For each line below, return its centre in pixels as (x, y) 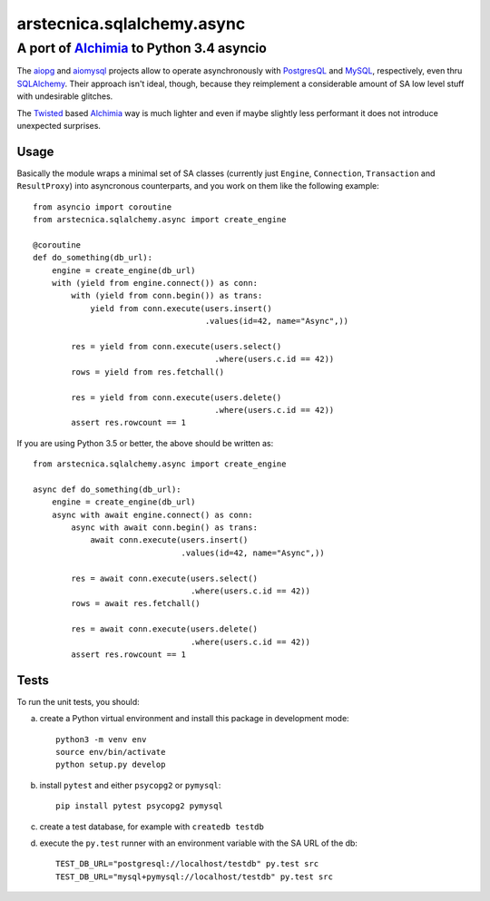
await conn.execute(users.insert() (169, 540)
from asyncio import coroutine (103, 207)
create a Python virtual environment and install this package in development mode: (194, 719)
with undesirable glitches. (65, 96)
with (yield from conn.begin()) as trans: (167, 296)
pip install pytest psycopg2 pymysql (140, 806)
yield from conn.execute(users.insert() (181, 308)
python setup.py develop (111, 765)
